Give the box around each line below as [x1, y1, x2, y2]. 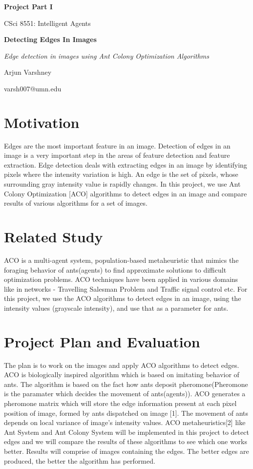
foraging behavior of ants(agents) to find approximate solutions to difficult [4, 264, 227, 275]
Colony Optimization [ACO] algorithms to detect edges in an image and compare [4, 188, 247, 198]
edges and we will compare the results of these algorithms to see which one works [4, 436, 247, 447]
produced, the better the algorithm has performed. [4, 455, 155, 466]
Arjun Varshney [4, 67, 52, 77]
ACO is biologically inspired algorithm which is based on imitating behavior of [4, 369, 239, 380]
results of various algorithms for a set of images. [4, 198, 148, 208]
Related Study [4, 227, 103, 247]
